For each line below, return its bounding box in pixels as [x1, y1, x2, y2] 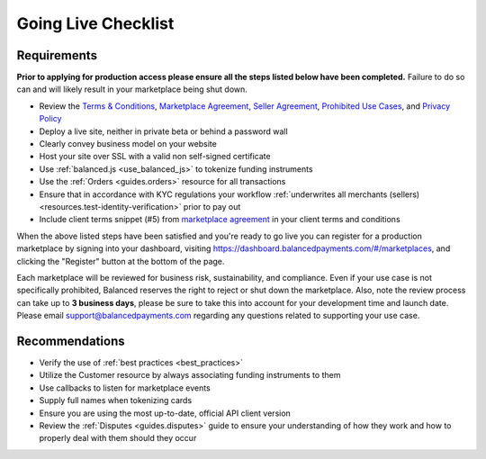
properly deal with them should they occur [39, 433, 197, 444]
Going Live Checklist [16, 13, 175, 33]
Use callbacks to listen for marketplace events [39, 382, 211, 393]
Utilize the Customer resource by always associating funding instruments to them [39, 370, 341, 381]
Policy [39, 113, 62, 124]
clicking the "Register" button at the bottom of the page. [16, 256, 225, 266]
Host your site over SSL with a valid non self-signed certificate [39, 151, 271, 162]
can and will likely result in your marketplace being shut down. [16, 84, 247, 94]
